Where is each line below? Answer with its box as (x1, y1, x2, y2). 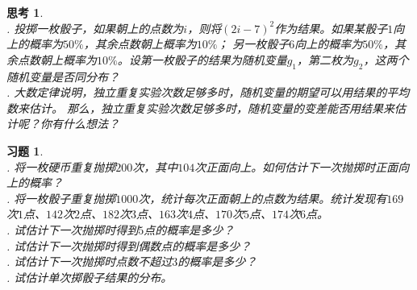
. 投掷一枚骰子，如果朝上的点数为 (6, 19, 184, 36)
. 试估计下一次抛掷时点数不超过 (6, 253, 173, 270)
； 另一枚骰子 (217, 35, 290, 52)
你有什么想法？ (40, 115, 119, 132)
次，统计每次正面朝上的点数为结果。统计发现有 (138, 189, 387, 206)
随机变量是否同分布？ (6, 68, 119, 85)
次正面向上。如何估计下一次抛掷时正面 (194, 158, 398, 175)
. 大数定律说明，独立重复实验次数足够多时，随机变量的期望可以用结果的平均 (6, 84, 410, 101)
